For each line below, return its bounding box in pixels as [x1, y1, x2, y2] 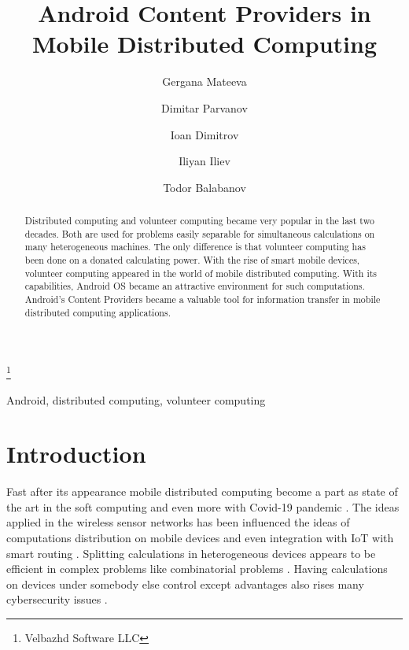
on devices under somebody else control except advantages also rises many [6, 575, 364, 592]
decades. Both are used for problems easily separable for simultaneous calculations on [24, 227, 375, 240]
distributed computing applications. [24, 305, 171, 319]
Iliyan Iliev [179, 153, 230, 169]
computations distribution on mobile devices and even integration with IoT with [6, 530, 394, 546]
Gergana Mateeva [162, 73, 247, 90]
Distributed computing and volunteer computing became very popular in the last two [24, 214, 374, 227]
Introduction [6, 438, 146, 470]
